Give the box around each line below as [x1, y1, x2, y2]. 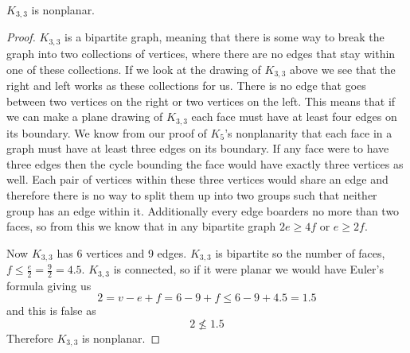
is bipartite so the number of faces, [215, 244, 385, 261]
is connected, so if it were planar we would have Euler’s [113, 261, 384, 277]
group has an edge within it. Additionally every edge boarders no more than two [6, 202, 400, 219]
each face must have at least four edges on [191, 108, 397, 125]
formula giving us [6, 277, 92, 293]
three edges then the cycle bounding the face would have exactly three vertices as [6, 155, 404, 172]
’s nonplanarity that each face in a [225, 124, 392, 141]
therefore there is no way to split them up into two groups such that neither [6, 186, 377, 203]
